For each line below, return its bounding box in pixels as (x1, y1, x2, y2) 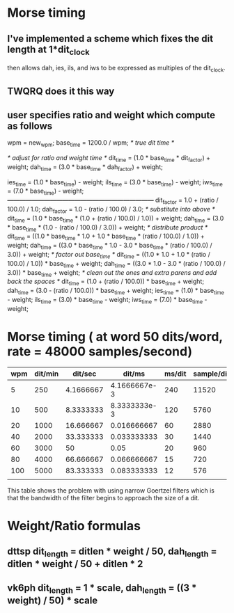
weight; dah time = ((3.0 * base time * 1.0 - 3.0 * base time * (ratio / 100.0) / (7, 241, 212, 251)
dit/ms (123, 369, 146, 379)
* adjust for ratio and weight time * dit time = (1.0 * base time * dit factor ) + (7, 153, 211, 164)
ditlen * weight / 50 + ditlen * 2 (7, 558, 143, 570)
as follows (7, 120, 53, 132)
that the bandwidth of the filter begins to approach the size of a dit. (7, 493, 200, 502)
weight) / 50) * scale (7, 595, 98, 607)
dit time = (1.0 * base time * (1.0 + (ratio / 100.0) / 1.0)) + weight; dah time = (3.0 (7, 214, 224, 224)
